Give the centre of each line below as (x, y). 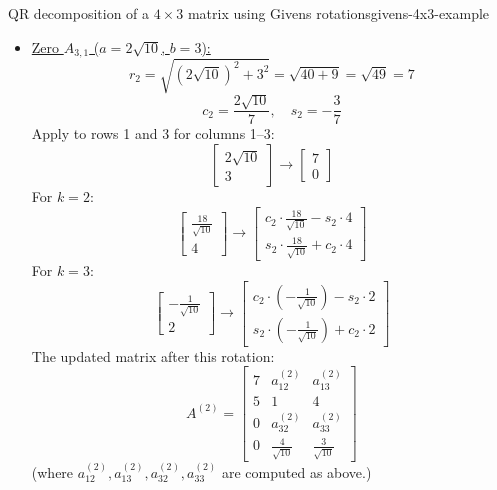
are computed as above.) (296, 472)
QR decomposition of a (79, 13)
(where (52, 472)
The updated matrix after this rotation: (153, 355)
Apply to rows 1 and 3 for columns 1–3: (153, 133)
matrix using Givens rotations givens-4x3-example (338, 13)
